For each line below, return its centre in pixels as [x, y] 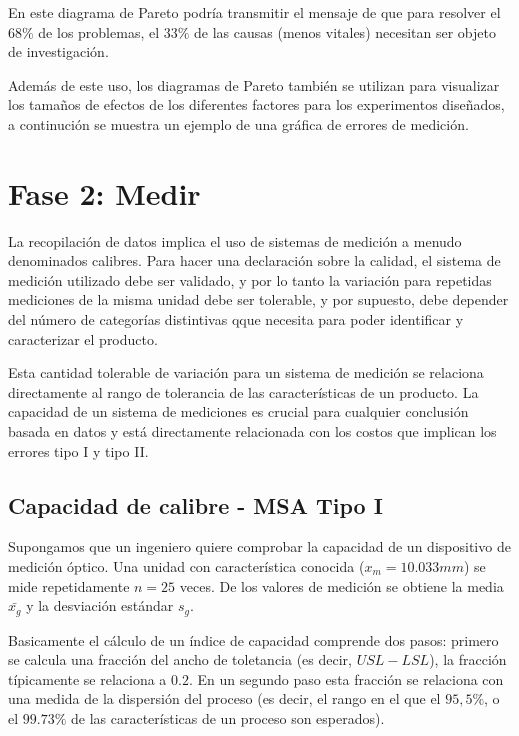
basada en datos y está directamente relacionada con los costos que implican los [252, 431]
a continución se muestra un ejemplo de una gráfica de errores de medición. [238, 123]
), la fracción [468, 659]
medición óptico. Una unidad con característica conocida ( [186, 566]
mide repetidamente [69, 585]
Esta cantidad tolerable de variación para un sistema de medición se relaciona [246, 372]
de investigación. [58, 51]
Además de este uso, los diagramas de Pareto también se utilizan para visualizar [254, 84]
